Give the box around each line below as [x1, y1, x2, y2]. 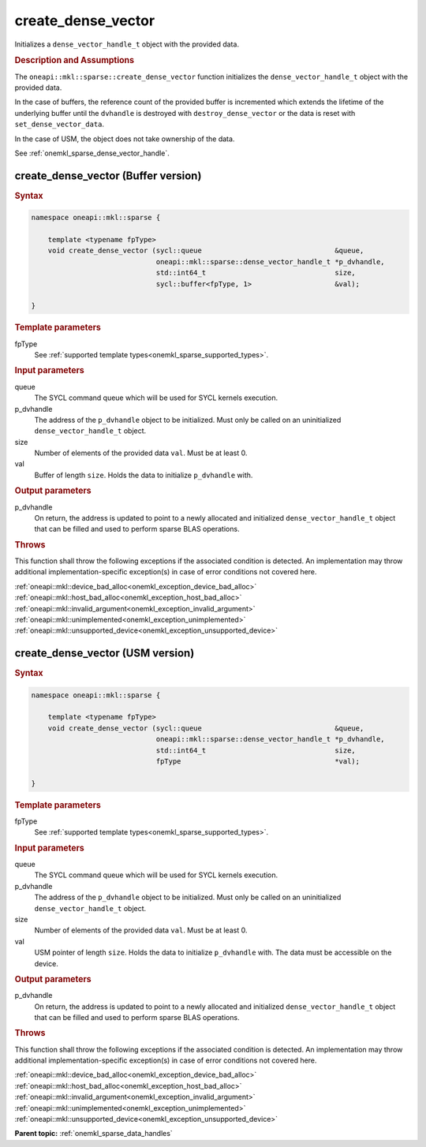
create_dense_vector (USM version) [14, 647, 195, 660]
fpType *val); [155, 757, 361, 766]
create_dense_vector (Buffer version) [14, 169, 202, 182]
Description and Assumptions [14, 55, 134, 66]
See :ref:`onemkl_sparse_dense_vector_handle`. [14, 148, 170, 158]
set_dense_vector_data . [14, 119, 105, 129]
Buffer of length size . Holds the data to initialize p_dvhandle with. [34, 470, 253, 480]
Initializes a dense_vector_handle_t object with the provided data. [14, 39, 240, 49]
